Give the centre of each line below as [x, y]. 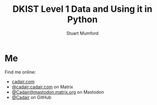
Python [82, 19]
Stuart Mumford [82, 33]
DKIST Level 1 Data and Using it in [82, 9]
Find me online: [20, 72]
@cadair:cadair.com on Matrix [42, 87]
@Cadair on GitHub [31, 97]
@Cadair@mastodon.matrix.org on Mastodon [58, 92]
